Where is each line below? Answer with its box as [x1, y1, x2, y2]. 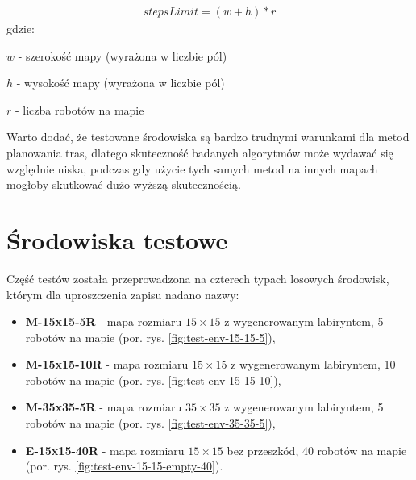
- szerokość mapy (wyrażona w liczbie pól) [18, 47, 227, 64]
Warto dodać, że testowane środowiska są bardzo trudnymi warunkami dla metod [6, 128, 410, 145]
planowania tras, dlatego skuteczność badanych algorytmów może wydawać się [6, 144, 393, 161]
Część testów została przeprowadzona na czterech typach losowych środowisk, [6, 269, 389, 286]
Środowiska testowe [6, 223, 228, 256]
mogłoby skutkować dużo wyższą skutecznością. [6, 176, 241, 193]
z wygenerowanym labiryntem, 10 [231, 356, 396, 373]
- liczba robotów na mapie [15, 101, 144, 118]
